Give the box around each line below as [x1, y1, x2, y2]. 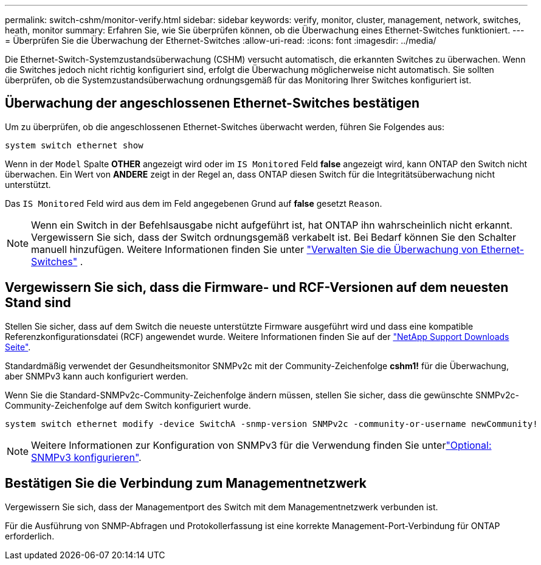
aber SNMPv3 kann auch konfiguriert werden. [5, 370, 188, 381]
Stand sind [5, 295, 71, 311]
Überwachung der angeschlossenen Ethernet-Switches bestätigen [5, 95, 420, 111]
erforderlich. [5, 530, 55, 541]
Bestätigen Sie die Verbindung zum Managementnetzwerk [5, 476, 367, 491]
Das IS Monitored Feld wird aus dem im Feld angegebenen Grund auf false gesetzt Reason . [5, 198, 382, 209]
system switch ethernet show [5, 140, 143, 150]
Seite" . [5, 341, 31, 352]
